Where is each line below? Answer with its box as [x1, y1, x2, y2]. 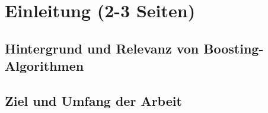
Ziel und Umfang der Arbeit [5, 91, 182, 109]
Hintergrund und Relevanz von [5, 39, 199, 57]
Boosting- [203, 39, 264, 57]
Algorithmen [5, 56, 84, 75]
